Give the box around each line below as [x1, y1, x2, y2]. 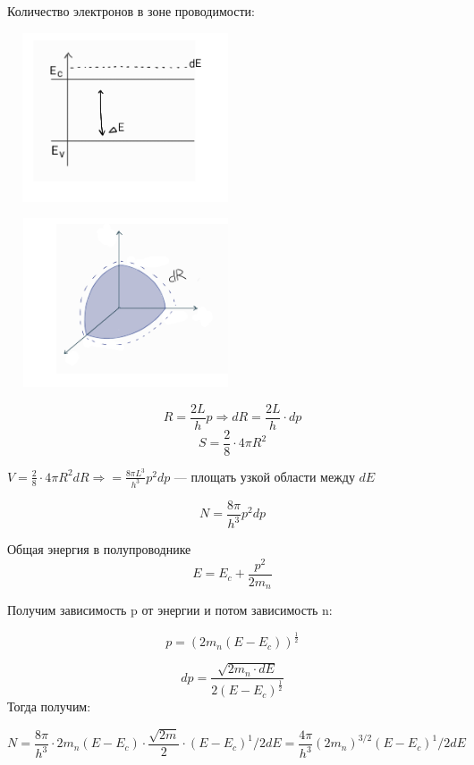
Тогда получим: [7, 697, 91, 716]
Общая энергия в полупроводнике [7, 540, 191, 559]
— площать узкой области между [174, 467, 355, 485]
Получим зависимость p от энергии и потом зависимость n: [7, 601, 333, 619]
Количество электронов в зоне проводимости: [7, 2, 255, 20]
